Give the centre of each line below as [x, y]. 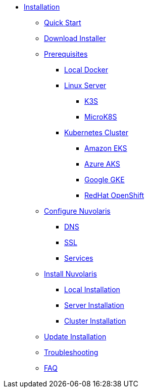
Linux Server [85, 85]
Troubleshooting [71, 352]
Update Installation [75, 337]
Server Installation [94, 305]
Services [79, 258]
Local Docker [86, 70]
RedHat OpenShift [114, 195]
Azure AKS [102, 164]
